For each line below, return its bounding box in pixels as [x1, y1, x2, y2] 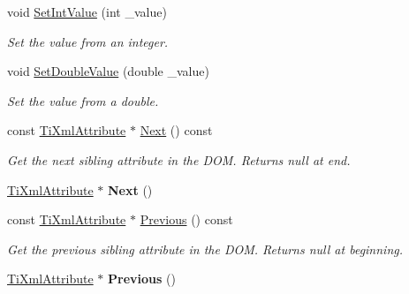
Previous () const [140, 210, 233, 229]
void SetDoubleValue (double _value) [7, 62, 209, 80]
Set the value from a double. [7, 91, 159, 109]
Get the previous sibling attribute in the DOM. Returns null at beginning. [7, 239, 404, 258]
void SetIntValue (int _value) [7, 3, 167, 20]
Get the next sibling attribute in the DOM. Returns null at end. [7, 150, 351, 169]
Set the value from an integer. [7, 32, 169, 50]
